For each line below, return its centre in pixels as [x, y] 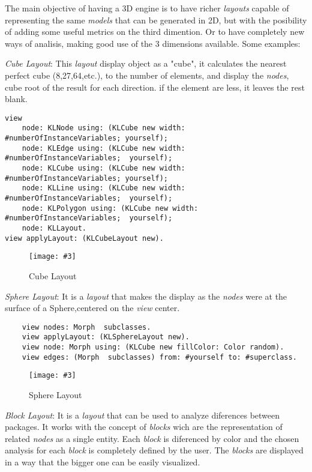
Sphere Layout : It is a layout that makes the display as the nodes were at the [146, 296]
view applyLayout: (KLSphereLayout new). [106, 337]
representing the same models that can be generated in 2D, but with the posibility [156, 20]
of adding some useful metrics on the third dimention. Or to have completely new [155, 32]
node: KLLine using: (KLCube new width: [103, 188]
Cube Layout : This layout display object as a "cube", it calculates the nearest [146, 63]
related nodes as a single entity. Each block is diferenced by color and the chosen [152, 438]
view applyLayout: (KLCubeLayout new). [84, 238]
